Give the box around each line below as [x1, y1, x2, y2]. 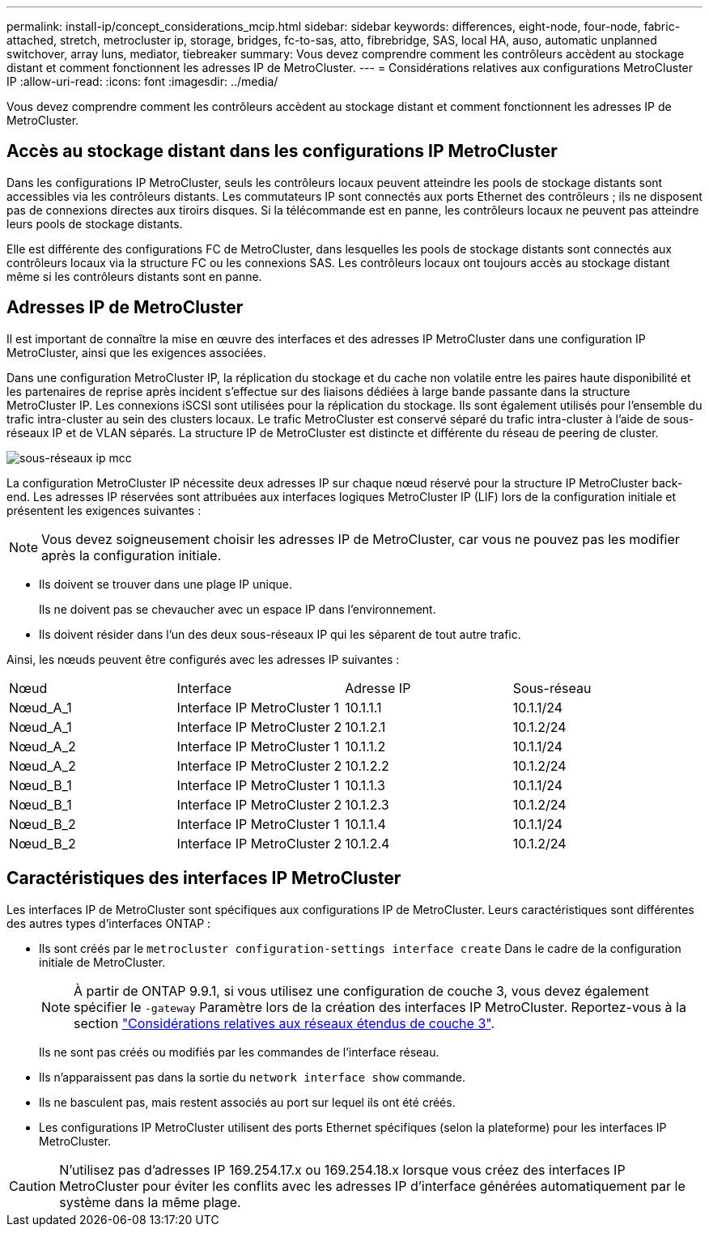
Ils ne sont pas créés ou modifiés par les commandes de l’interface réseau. [39, 1044, 439, 1059]
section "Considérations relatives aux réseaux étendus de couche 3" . [74, 1014, 495, 1031]
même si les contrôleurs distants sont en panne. [6, 269, 262, 283]
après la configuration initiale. [41, 546, 222, 563]
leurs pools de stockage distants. [6, 216, 183, 231]
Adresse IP [345, 679, 411, 696]
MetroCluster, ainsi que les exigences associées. [6, 345, 266, 359]
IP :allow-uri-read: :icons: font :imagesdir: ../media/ [6, 74, 278, 88]
